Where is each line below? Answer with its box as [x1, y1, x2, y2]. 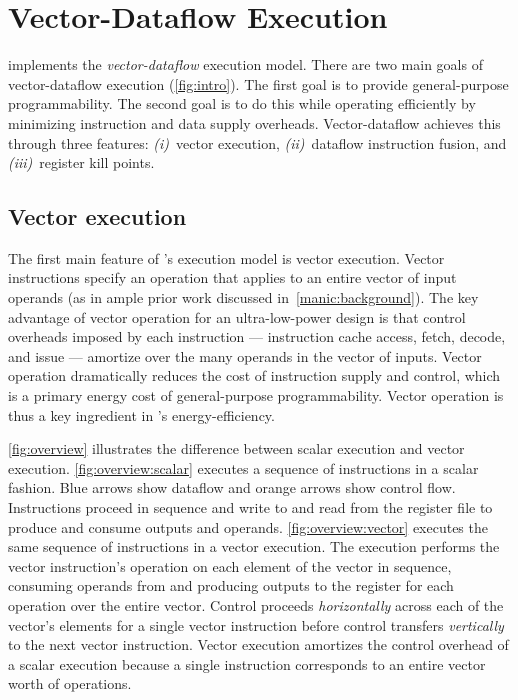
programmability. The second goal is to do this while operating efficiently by [8, 93, 476, 114]
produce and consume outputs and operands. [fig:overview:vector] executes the [8, 516, 488, 537]
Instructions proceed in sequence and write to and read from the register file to [8, 497, 493, 518]
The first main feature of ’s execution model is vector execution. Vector [8, 247, 445, 268]
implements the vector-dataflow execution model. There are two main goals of [8, 54, 483, 75]
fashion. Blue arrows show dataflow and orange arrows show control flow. [8, 477, 456, 498]
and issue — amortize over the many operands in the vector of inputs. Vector [8, 345, 482, 366]
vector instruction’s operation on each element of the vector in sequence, [8, 555, 452, 576]
